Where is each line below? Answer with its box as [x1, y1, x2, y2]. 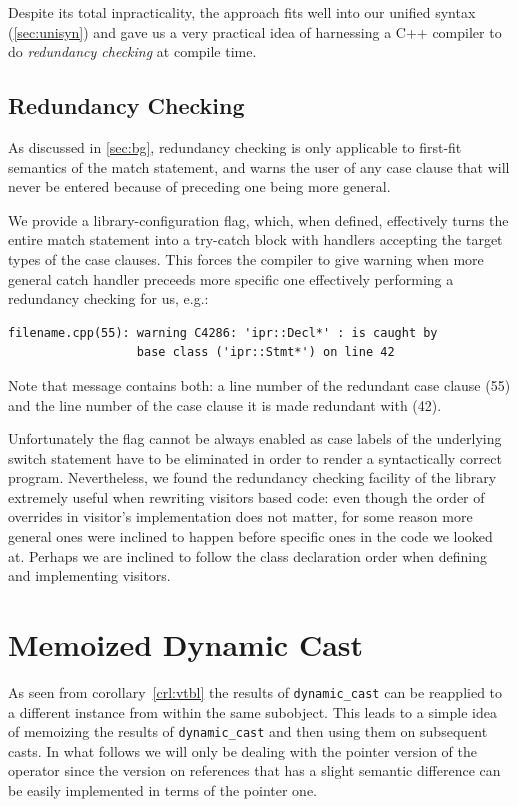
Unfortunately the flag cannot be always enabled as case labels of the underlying [8, 428, 502, 449]
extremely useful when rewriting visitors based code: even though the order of [8, 486, 485, 507]
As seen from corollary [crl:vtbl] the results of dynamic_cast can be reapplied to [8, 681, 503, 702]
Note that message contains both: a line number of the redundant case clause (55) [8, 374, 511, 395]
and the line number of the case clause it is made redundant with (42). [8, 394, 442, 415]
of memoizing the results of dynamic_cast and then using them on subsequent [8, 721, 488, 742]
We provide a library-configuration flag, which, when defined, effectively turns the [8, 209, 509, 230]
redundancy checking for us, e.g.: [8, 288, 209, 309]
